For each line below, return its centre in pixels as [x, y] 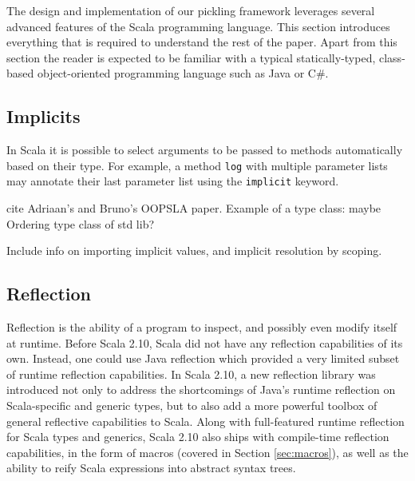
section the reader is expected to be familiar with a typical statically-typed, [191, 57]
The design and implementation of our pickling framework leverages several [191, 10]
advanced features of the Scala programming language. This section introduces [198, 26]
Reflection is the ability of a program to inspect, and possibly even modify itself [202, 327]
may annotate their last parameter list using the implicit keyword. [173, 181]
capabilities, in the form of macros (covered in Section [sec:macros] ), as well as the [207, 452]
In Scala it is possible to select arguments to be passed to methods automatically [205, 150]
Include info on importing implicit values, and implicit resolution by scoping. [194, 250]
